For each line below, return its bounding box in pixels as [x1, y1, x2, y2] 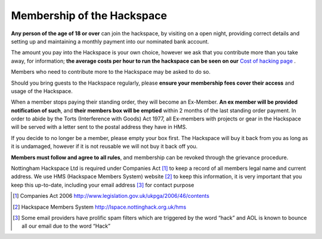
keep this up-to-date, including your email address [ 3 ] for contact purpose [11, 181, 194, 188]
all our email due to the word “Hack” [21, 222, 110, 229]
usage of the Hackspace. [11, 87, 73, 95]
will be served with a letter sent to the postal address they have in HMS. [11, 123, 187, 131]
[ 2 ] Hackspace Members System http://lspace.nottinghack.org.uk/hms [13, 203, 187, 210]
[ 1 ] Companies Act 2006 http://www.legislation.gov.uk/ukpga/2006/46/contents [13, 193, 210, 200]
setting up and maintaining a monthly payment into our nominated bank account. [11, 38, 209, 45]
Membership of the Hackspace [11, 9, 167, 22]
